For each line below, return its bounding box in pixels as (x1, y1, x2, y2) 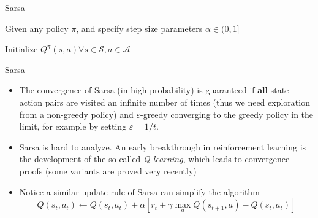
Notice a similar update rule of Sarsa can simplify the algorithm (19, 185, 260, 198)
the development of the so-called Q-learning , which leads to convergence (19, 152, 290, 165)
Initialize (5, 42, 38, 55)
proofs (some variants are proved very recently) (19, 164, 197, 177)
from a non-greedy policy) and (19, 107, 134, 120)
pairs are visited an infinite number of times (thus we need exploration (45, 95, 310, 108)
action (19, 95, 43, 108)
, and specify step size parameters (76, 21, 203, 34)
